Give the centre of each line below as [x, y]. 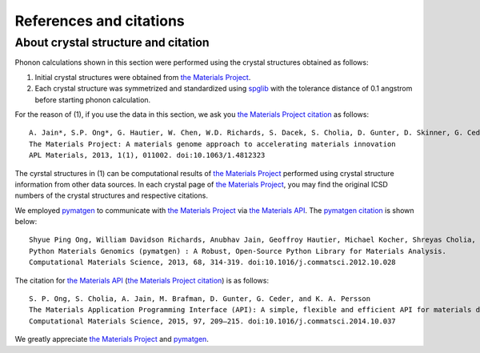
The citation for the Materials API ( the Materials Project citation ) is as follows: [142, 280]
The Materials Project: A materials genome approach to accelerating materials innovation [212, 144]
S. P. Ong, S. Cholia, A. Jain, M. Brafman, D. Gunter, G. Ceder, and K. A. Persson [200, 299]
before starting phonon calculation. [93, 99]
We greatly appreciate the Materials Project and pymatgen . [112, 339]
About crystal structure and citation [112, 42]
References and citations [100, 21]
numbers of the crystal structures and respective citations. [111, 195]
